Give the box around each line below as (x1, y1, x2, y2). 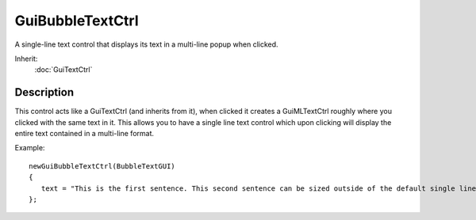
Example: (14, 143, 45, 153)
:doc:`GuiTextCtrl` (34, 65, 93, 74)
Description (14, 85, 75, 99)
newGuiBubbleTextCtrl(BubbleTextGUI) (29, 161, 176, 170)
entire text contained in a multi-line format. (14, 129, 155, 138)
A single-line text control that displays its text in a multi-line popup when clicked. (14, 40, 278, 49)
